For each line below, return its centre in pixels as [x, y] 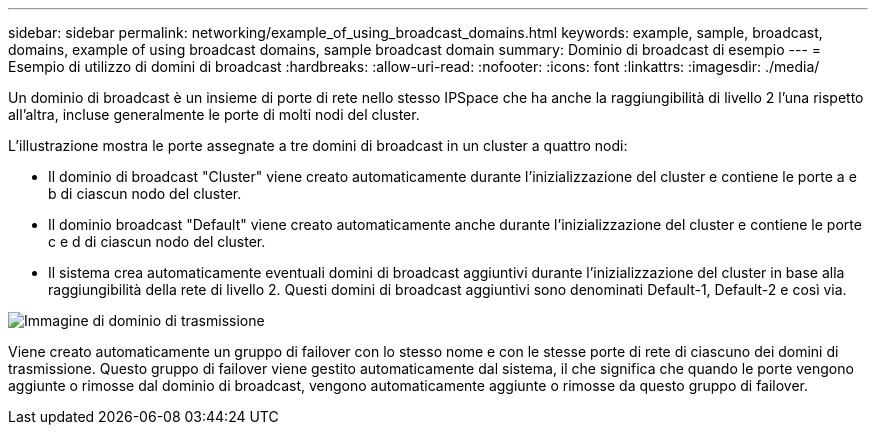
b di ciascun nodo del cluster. [145, 193]
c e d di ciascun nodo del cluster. [157, 241]
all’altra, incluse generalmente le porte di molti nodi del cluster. [214, 114]
